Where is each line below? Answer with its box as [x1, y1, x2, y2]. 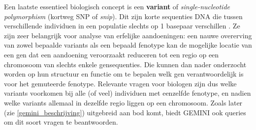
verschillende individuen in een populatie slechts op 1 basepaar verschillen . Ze [4, 21, 240, 31]
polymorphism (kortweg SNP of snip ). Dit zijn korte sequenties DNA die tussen [4, 11, 243, 21]
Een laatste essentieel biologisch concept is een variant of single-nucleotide [4, 1, 230, 11]
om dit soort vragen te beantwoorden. [4, 117, 118, 127]
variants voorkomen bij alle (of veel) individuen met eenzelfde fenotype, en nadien [4, 88, 251, 98]
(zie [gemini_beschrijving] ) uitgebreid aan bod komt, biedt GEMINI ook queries [4, 107, 246, 117]
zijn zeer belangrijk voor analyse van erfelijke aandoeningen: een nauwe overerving [4, 30, 252, 40]
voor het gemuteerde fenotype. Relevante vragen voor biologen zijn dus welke [4, 78, 237, 88]
